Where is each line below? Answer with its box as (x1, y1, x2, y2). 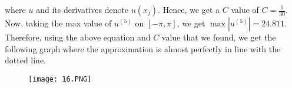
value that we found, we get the (161, 31, 276, 43)
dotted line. (5, 54, 47, 66)
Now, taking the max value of (5, 17, 112, 29)
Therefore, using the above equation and (5, 31, 151, 43)
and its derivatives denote (36, 4, 129, 15)
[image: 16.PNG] (28, 75, 92, 83)
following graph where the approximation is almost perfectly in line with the (5, 42, 281, 55)
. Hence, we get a (158, 4, 220, 15)
